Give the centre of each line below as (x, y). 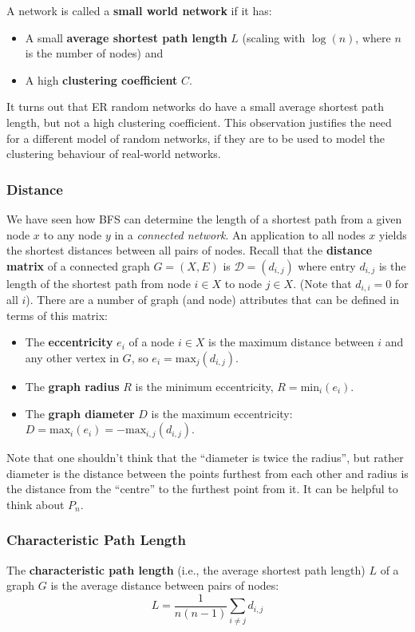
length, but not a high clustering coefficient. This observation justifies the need (199, 122)
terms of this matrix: (57, 315)
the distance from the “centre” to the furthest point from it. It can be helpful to (202, 489)
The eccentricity (69, 342)
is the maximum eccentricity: (222, 413)
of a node (152, 342)
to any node (73, 234)
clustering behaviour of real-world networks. (114, 154)
